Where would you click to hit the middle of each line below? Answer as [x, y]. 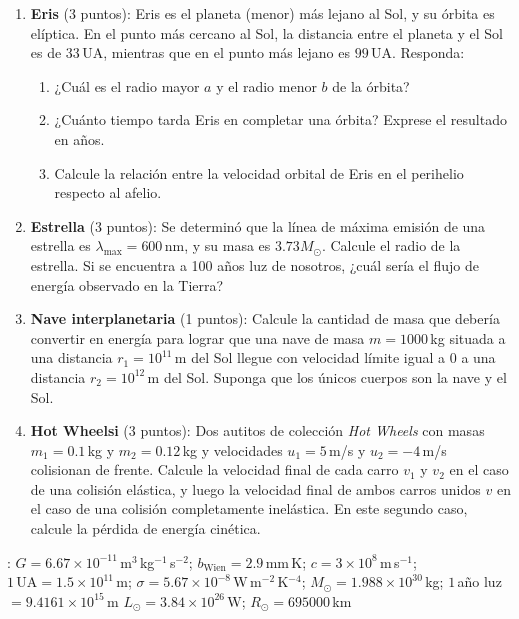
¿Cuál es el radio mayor [127, 85]
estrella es [60, 245]
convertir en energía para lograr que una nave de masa [197, 337]
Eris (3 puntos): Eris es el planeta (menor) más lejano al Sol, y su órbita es [262, 13]
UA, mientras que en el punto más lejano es [216, 52]
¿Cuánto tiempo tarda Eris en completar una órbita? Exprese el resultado [280, 119]
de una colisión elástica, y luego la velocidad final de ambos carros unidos [255, 488]
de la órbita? [371, 85]
